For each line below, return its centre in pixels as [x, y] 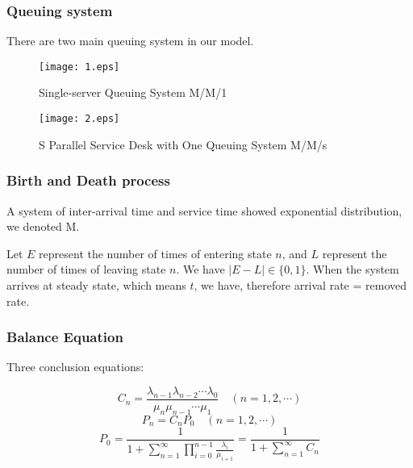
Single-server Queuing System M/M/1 [133, 92]
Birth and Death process [88, 180]
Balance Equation [65, 337]
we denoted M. [43, 226]
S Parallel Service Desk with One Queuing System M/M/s [183, 144]
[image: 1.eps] [79, 67]
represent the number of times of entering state [155, 253]
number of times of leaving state [86, 269]
